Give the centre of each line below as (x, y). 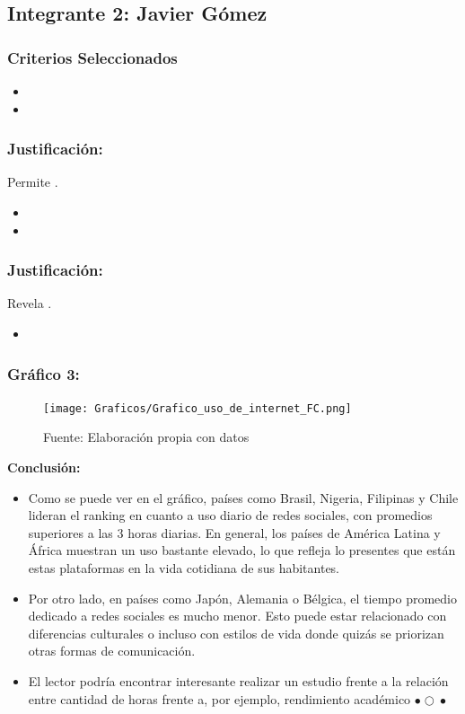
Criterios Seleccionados (92, 57)
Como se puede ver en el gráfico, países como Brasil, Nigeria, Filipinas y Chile (243, 497)
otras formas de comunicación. (112, 651)
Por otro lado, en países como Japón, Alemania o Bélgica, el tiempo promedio (243, 598)
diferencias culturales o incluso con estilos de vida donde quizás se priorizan (236, 633)
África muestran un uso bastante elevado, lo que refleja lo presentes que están (242, 550)
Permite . (33, 182)
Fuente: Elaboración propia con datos (146, 437)
